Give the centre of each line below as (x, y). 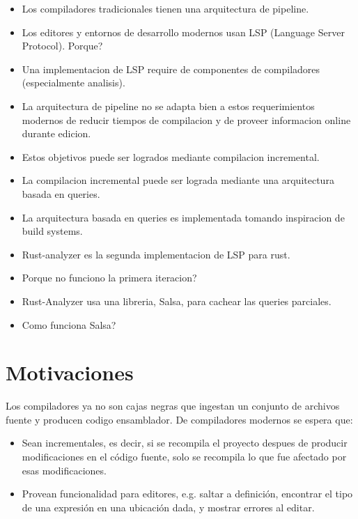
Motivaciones (70, 372)
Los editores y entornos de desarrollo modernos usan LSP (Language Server (183, 32)
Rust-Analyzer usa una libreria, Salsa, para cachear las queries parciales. (177, 301)
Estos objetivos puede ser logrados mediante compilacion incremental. (171, 156)
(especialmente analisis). (73, 83)
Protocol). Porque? (62, 46)
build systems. (52, 231)
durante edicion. (56, 133)
